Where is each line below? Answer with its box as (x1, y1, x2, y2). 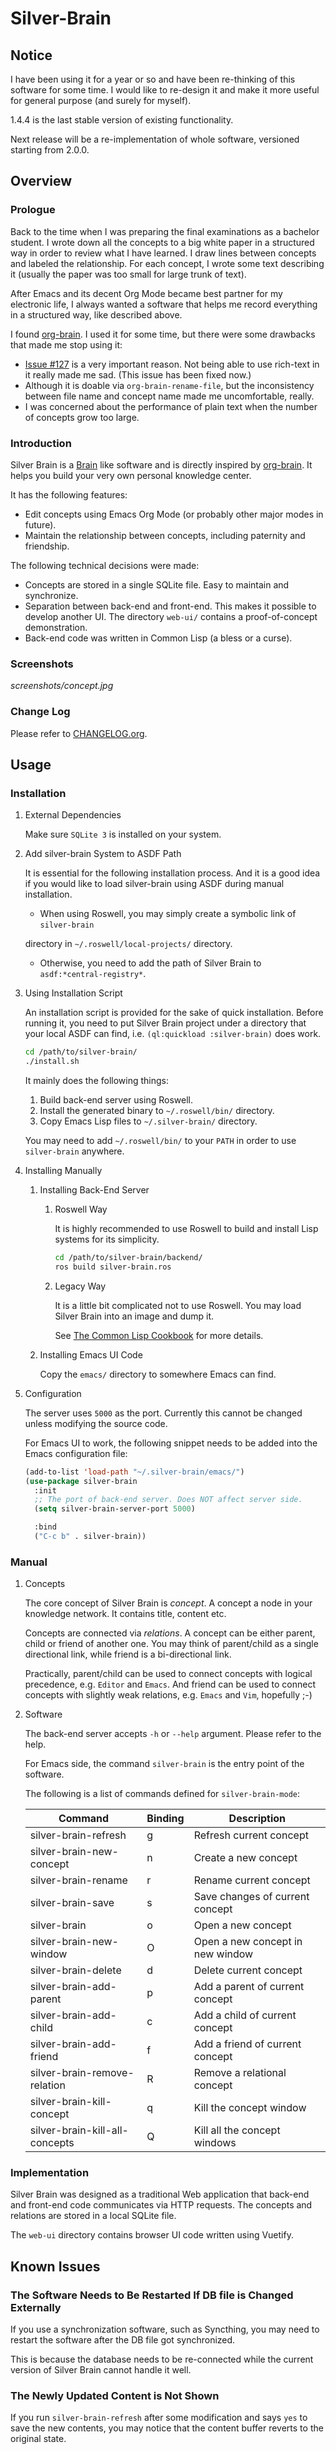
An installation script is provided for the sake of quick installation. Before (24, 1007, 324, 1019)
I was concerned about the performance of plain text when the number (24, 400, 318, 412)
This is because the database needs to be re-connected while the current (10, 2353, 314, 2366)
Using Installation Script (24, 987, 123, 999)
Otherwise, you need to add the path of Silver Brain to (39, 957, 262, 969)
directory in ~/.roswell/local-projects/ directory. (24, 938, 233, 950)
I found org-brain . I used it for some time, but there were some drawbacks (10, 328, 316, 340)
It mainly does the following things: (24, 1075, 170, 1087)
